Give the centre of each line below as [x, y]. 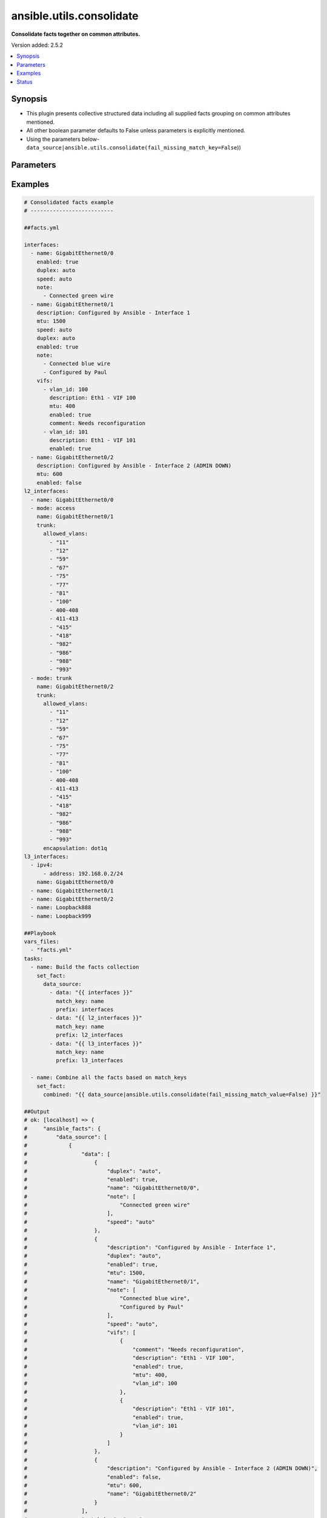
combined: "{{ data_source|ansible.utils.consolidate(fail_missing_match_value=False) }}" [182, 1094]
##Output [37, 1111]
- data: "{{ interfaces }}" [91, 992]
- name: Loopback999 [61, 916]
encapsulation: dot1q [75, 848]
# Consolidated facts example [69, 202]
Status [25, 81]
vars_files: [42, 941]
